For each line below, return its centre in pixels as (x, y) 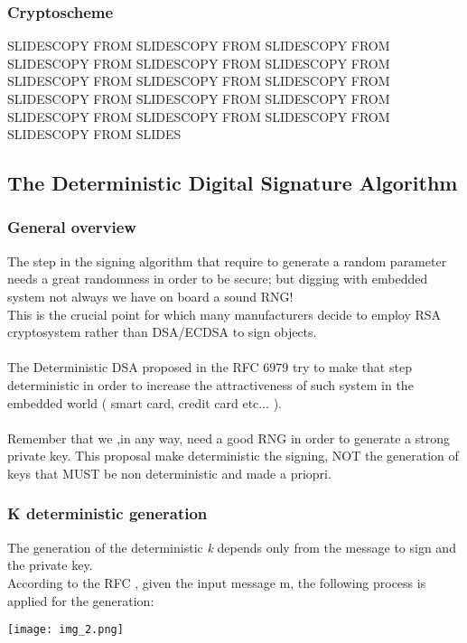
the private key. (50, 565)
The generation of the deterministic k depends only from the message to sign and (232, 547)
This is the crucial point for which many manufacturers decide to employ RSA (224, 314)
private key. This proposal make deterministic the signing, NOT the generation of (233, 456)
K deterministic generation (107, 513)
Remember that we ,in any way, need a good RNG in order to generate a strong (229, 438)
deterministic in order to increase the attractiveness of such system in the (210, 384)
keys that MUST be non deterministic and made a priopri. (169, 473)
